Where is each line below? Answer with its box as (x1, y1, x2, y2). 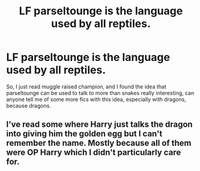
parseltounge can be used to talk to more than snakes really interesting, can (6, 89, 195, 96)
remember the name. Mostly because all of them (6, 138, 192, 148)
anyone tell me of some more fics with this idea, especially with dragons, (6, 96, 186, 103)
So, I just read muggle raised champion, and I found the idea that (6, 83, 167, 90)
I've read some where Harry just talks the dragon (6, 120, 193, 130)
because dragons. (6, 102, 51, 109)
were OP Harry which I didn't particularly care (6, 148, 181, 158)
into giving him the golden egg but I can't (6, 129, 163, 139)
